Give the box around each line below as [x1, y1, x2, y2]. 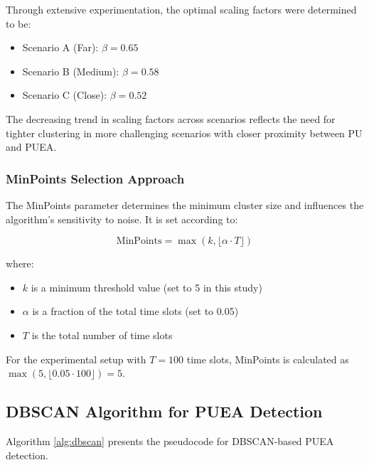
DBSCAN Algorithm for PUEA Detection [6, 400, 323, 422]
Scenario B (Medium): [22, 63, 119, 78]
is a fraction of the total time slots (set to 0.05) [32, 304, 239, 319]
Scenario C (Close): [22, 87, 107, 102]
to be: [6, 16, 31, 31]
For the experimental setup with [6, 351, 146, 366]
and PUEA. [6, 139, 57, 154]
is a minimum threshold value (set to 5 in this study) [31, 279, 262, 294]
